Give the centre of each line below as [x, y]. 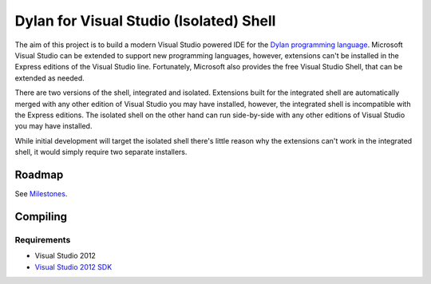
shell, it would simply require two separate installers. [101, 152]
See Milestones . [41, 193]
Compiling [41, 217]
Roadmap [39, 174]
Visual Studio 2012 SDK [73, 266]
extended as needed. [50, 78]
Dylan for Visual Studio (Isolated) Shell [145, 21]
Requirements [43, 239]
